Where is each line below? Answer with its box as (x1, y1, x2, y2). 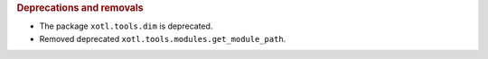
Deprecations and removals (16, 2, 144, 13)
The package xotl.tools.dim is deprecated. (39, 21, 213, 31)
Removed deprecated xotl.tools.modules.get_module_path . (39, 33, 286, 44)
